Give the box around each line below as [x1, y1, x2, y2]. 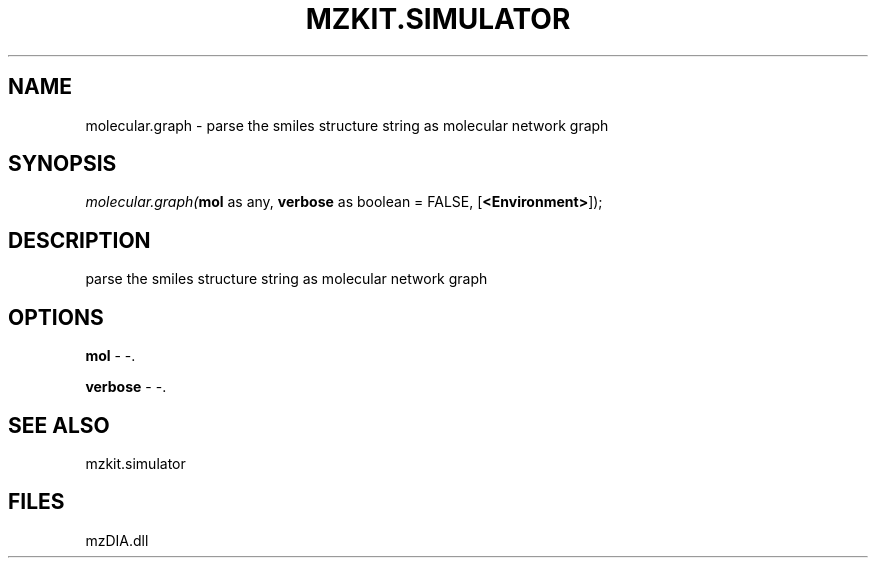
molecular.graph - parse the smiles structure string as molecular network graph [85, 116, 609, 134]
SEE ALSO [8, 412, 110, 438]
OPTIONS [8, 304, 104, 330]
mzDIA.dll [85, 531, 149, 549]
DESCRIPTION [8, 227, 151, 253]
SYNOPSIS [8, 151, 117, 177]
